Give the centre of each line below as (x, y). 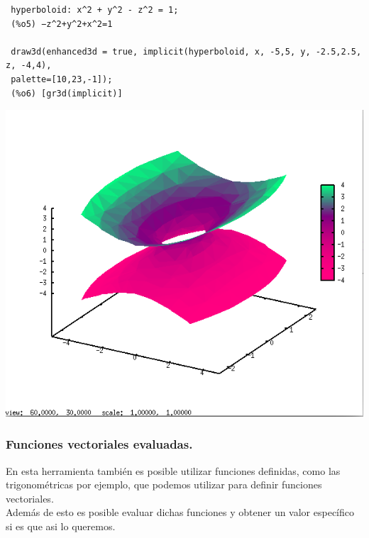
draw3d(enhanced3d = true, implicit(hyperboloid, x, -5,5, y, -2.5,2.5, (186, 51)
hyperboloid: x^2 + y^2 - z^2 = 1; (95, 10)
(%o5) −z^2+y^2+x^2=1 (62, 24)
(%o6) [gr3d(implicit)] (67, 93)
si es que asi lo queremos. (61, 526)
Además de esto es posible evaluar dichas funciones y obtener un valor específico (180, 512)
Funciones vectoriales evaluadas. (99, 444)
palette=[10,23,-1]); (62, 79)
